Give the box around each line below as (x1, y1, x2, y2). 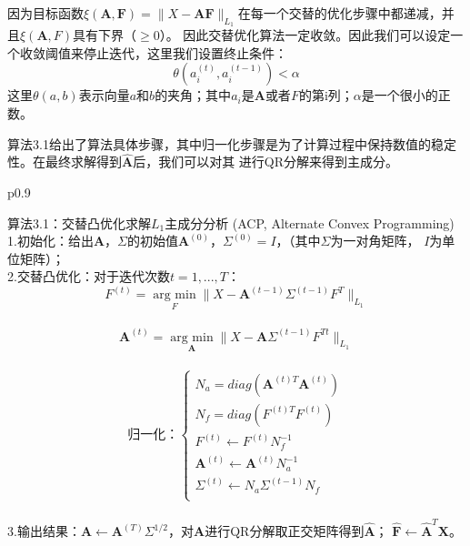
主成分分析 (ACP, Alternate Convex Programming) (165, 213, 455, 232)
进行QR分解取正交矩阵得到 (205, 521, 365, 541)
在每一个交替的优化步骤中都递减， (237, 4, 442, 22)
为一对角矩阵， (330, 231, 420, 250)
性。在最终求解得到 (7, 152, 122, 171)
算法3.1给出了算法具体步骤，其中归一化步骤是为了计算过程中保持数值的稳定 (7, 134, 456, 153)
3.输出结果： (7, 521, 81, 541)
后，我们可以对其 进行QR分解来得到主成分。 (133, 152, 399, 171)
